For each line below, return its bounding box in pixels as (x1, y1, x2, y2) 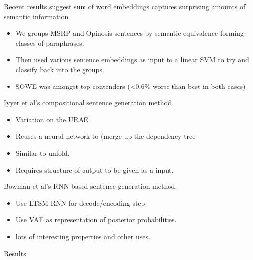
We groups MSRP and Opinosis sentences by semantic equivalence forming (15, 28, 244, 38)
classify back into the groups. (15, 64, 104, 74)
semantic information (4, 11, 69, 21)
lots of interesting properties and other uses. (15, 231, 150, 241)
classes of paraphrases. (15, 37, 84, 48)
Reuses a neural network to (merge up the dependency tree (15, 131, 196, 141)
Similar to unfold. (15, 147, 70, 158)
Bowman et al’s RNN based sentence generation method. (4, 181, 177, 191)
